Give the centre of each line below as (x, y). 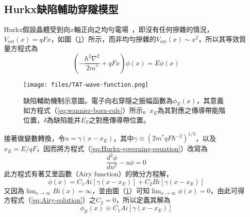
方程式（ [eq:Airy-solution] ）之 (50, 200)
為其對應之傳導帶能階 (192, 110)
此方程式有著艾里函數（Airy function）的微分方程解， (89, 174)
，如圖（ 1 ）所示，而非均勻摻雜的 (103, 39)
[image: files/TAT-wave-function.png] (86, 85)
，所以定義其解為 (143, 200)
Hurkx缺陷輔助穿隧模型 (61, 9)
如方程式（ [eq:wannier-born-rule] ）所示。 (87, 110)
